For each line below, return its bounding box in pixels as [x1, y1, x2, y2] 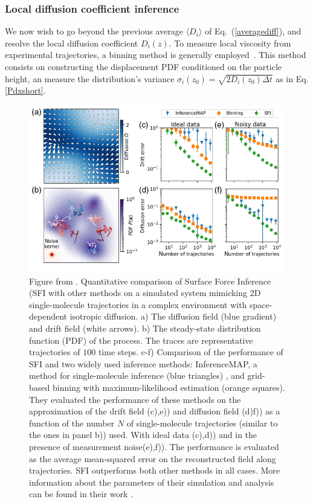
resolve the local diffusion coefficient [5, 36, 138, 49]
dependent [29, 310, 68, 323]
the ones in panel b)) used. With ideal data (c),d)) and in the [29, 428, 257, 441]
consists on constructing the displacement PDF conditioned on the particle [5, 60, 282, 72]
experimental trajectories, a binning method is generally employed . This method [5, 48, 306, 61]
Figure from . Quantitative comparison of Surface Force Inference [29, 274, 271, 287]
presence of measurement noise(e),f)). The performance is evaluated [29, 440, 279, 452]
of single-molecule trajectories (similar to [126, 416, 278, 429]
